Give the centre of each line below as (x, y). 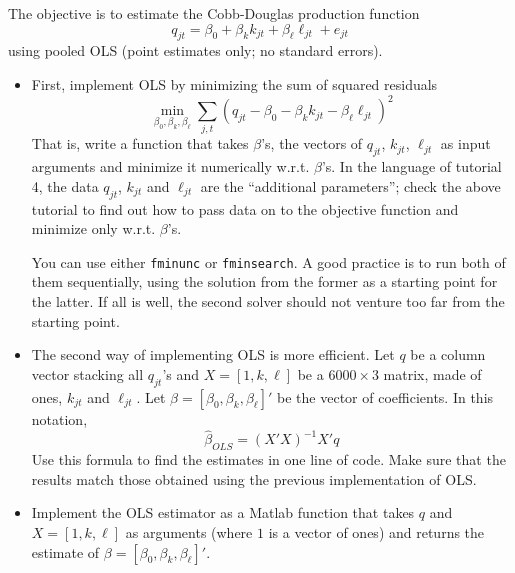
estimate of (65, 551)
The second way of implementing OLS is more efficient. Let (213, 354)
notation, (59, 418)
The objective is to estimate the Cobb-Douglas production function (214, 13)
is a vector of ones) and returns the (376, 532)
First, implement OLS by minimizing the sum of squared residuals (234, 83)
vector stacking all (87, 373)
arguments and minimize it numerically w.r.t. (170, 166)
